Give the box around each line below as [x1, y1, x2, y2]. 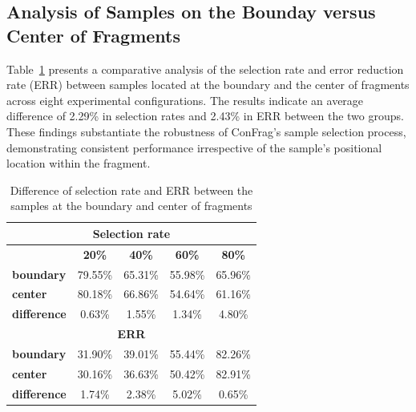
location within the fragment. [6, 155, 151, 172]
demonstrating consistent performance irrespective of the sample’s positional [6, 139, 382, 156]
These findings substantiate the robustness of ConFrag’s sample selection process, [6, 123, 406, 139]
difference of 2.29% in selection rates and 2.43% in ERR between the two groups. [6, 107, 404, 124]
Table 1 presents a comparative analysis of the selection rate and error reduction [6, 60, 404, 77]
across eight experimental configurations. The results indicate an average [6, 91, 364, 108]
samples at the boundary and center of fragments [10, 197, 252, 214]
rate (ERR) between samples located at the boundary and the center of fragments [6, 76, 410, 93]
